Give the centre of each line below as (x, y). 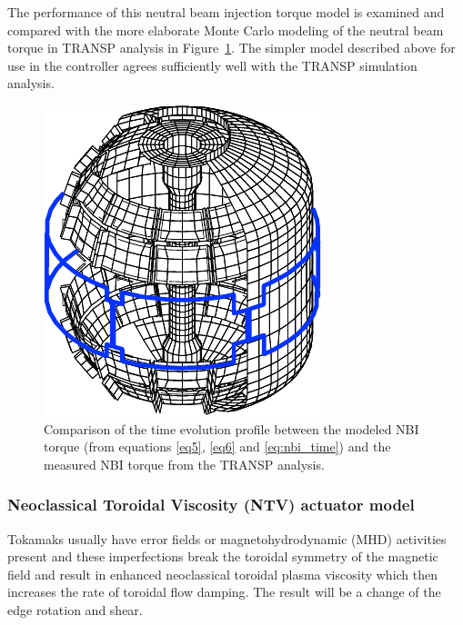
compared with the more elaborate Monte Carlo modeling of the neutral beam (226, 30)
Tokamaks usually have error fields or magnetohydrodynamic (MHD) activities (227, 538)
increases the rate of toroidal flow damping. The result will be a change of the (224, 592)
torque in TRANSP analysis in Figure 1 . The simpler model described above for (231, 48)
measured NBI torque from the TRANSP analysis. (184, 464)
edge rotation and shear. (75, 609)
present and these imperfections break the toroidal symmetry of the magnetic (223, 556)
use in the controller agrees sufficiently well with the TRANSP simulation (212, 65)
